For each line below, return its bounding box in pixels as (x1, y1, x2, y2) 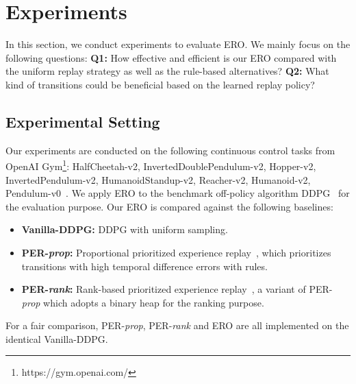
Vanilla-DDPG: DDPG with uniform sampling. (21, 222, 228, 237)
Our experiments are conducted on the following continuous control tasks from (5, 143, 335, 157)
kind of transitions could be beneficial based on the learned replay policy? (5, 77, 315, 91)
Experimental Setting (5, 110, 160, 132)
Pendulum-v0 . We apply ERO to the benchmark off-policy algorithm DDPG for (5, 186, 350, 200)
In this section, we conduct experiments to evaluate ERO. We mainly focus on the (5, 37, 351, 51)
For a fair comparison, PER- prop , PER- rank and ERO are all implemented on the (5, 318, 349, 333)
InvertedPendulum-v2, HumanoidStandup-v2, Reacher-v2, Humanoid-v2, (5, 172, 311, 187)
